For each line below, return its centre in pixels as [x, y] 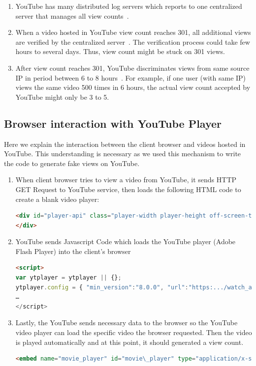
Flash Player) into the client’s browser [73, 251]
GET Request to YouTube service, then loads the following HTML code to [128, 189]
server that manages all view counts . [72, 15]
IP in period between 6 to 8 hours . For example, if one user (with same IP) [131, 77]
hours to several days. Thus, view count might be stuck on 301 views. [120, 51]
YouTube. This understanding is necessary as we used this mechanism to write [123, 154]
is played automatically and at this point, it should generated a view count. [129, 342]
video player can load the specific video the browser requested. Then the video [134, 332]
